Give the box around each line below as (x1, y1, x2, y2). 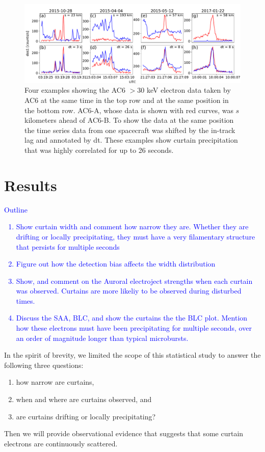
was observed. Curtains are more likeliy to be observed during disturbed (16, 285, 242, 296)
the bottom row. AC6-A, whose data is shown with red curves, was (24, 104, 233, 115)
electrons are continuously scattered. (4, 438, 118, 448)
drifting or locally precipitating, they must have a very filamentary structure (16, 231, 255, 242)
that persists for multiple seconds (16, 241, 120, 252)
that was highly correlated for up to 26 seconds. (24, 145, 174, 155)
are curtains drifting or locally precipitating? (16, 411, 156, 421)
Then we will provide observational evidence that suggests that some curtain (4, 428, 244, 439)
